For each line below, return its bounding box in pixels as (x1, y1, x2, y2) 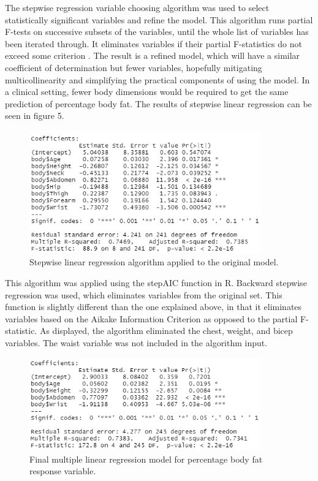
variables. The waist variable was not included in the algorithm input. (5, 336, 268, 349)
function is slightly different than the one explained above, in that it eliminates (5, 300, 302, 313)
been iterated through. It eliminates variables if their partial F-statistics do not (5, 37, 302, 50)
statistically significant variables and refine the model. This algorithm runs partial (5, 13, 313, 26)
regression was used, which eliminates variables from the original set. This (5, 288, 282, 301)
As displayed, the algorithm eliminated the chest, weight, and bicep (39, 324, 293, 337)
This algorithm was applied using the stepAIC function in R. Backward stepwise (5, 276, 307, 289)
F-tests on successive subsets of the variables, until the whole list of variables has (5, 25, 309, 38)
